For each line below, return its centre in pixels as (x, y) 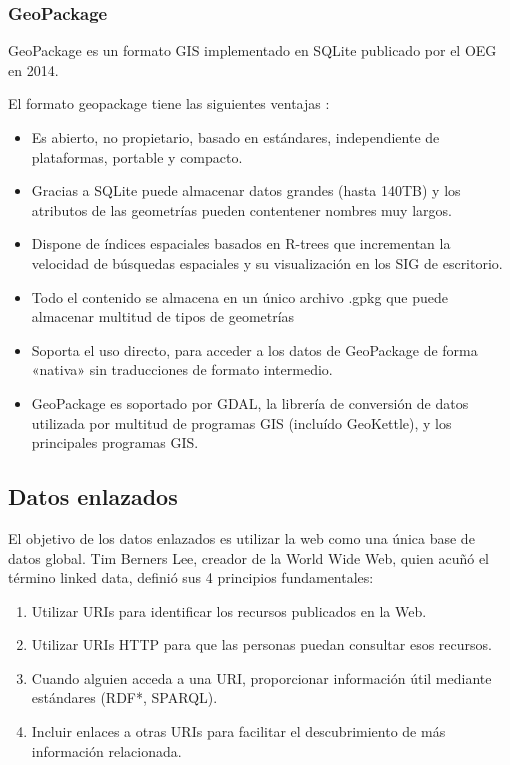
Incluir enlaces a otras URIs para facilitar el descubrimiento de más (238, 731)
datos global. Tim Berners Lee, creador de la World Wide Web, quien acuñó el (249, 557)
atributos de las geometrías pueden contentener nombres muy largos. (241, 209)
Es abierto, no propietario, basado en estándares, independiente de (235, 137)
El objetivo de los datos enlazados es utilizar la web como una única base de (241, 537)
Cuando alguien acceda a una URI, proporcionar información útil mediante (261, 677)
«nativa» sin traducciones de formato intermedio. (182, 369)
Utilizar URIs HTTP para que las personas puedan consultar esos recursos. (261, 644)
